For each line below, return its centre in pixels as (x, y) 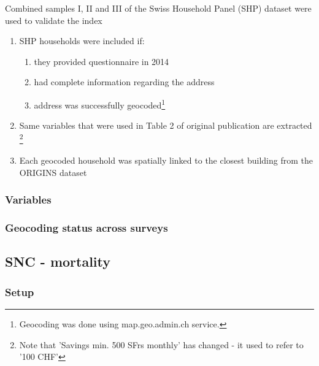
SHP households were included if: (82, 41)
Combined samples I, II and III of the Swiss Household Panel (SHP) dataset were (158, 8)
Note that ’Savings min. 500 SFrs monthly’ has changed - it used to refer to (161, 344)
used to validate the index (54, 20)
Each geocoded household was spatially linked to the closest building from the (166, 160)
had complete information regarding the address (124, 82)
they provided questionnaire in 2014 (102, 61)
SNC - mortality (58, 261)
